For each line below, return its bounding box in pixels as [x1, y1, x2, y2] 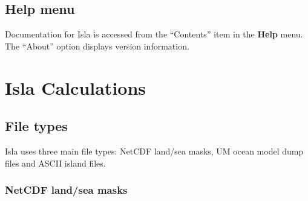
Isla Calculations [5, 75, 146, 100]
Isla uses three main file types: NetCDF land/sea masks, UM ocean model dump [5, 144, 304, 157]
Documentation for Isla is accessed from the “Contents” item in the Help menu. [5, 28, 303, 40]
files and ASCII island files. [5, 156, 106, 169]
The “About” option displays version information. [5, 39, 189, 52]
